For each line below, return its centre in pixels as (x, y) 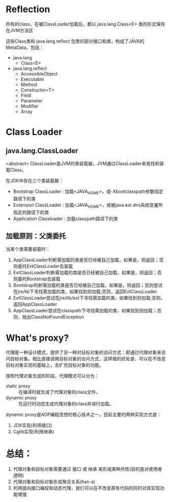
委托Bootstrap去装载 (39, 279)
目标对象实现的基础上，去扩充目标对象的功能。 (55, 365)
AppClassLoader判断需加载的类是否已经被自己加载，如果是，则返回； (86, 260)
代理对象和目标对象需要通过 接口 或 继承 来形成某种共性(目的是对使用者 (88, 469)
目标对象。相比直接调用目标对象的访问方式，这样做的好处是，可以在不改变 (88, 359)
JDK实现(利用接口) (32, 425)
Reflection (28, 9)
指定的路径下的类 (31, 212)
